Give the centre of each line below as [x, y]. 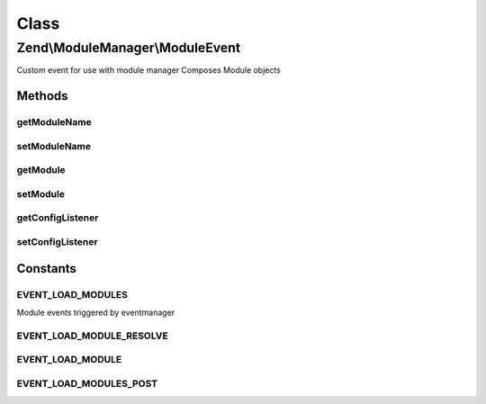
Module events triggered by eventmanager [96, 312]
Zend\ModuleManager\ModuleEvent [129, 48]
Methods [42, 96]
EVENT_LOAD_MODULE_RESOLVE [92, 336]
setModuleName [54, 146]
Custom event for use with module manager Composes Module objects [148, 70]
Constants [46, 269]
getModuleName [54, 122]
